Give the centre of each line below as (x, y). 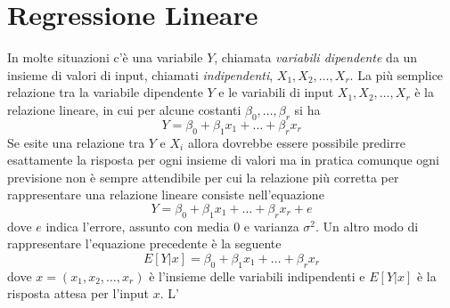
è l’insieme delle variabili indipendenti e (257, 276)
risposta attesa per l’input (78, 293)
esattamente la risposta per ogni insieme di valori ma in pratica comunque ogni (224, 160)
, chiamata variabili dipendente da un (316, 57)
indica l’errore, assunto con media (138, 226)
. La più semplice (397, 74)
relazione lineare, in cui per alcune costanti (124, 109)
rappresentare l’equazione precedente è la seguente (144, 243)
